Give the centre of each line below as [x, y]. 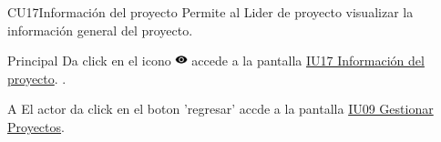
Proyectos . [36, 126]
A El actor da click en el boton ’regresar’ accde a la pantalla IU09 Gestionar [220, 109]
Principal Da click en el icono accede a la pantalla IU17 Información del [216, 61]
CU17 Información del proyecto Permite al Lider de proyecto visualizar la [210, 12]
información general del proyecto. [100, 30]
